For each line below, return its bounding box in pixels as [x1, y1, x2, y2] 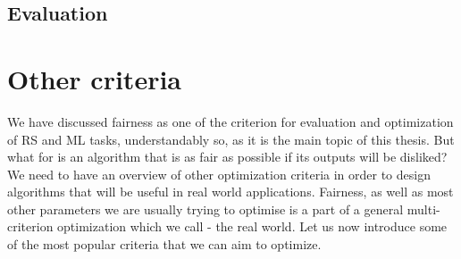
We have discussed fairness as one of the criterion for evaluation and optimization [7, 112, 454, 130]
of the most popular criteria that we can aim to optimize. [7, 235, 322, 254]
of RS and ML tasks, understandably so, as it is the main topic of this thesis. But [7, 129, 455, 148]
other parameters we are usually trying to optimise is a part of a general [7, 199, 404, 218]
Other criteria [7, 60, 181, 96]
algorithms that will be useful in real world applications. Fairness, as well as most [7, 182, 454, 201]
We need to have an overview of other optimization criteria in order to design [7, 164, 431, 183]
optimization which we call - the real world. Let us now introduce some [57, 217, 448, 236]
